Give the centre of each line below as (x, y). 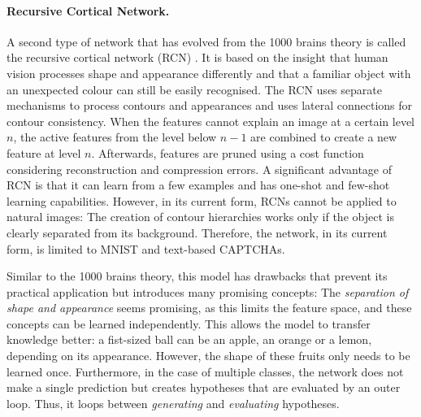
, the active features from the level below (115, 137)
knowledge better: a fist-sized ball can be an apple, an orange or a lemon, (189, 339)
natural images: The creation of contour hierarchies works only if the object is (200, 217)
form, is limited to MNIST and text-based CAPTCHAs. (146, 248)
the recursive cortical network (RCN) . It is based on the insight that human (197, 57)
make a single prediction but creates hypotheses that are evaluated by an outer (204, 387)
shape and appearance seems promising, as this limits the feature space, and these (209, 308)
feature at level (44, 152)
